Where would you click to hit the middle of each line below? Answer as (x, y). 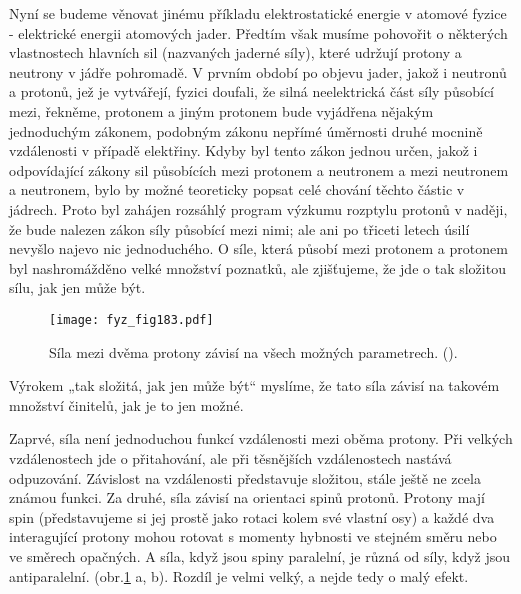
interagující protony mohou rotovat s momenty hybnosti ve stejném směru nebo (253, 536)
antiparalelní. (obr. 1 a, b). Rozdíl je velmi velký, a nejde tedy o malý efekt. (239, 575)
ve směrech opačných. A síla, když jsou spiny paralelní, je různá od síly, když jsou (260, 555)
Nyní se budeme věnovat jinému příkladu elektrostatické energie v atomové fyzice (258, 13)
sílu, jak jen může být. (77, 287)
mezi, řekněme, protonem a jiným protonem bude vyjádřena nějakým (221, 110)
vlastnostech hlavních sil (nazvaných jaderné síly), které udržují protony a (235, 52)
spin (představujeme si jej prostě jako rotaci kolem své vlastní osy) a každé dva (252, 516)
